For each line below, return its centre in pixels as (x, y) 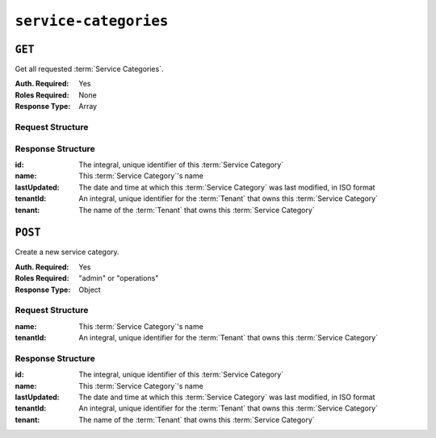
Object (90, 290)
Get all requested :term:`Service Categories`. (89, 69)
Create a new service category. (67, 252)
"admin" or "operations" (119, 278)
